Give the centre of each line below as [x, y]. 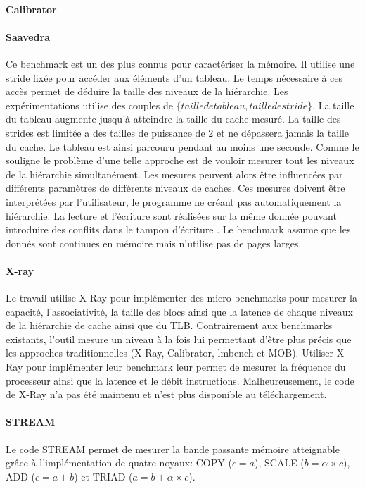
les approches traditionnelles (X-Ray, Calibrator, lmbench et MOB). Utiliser [170, 353]
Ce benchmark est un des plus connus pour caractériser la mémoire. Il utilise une [180, 63]
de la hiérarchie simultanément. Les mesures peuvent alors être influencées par [174, 174]
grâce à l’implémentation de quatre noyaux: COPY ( [119, 463]
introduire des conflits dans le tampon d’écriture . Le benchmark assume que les [178, 229]
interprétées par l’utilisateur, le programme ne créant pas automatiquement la [174, 201]
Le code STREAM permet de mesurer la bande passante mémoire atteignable [173, 448]
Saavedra [28, 36]
